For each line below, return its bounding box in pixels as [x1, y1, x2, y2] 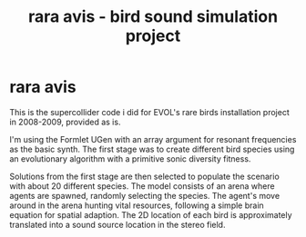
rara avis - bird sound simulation [27, 6, 279, 27]
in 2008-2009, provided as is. [9, 116, 121, 127]
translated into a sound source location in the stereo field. [9, 219, 226, 230]
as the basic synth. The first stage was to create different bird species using [9, 143, 295, 154]
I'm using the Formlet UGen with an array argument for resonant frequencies [9, 133, 297, 144]
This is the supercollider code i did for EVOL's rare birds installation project [9, 106, 290, 117]
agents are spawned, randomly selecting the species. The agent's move [9, 190, 280, 201]
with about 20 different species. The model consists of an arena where [9, 180, 275, 192]
